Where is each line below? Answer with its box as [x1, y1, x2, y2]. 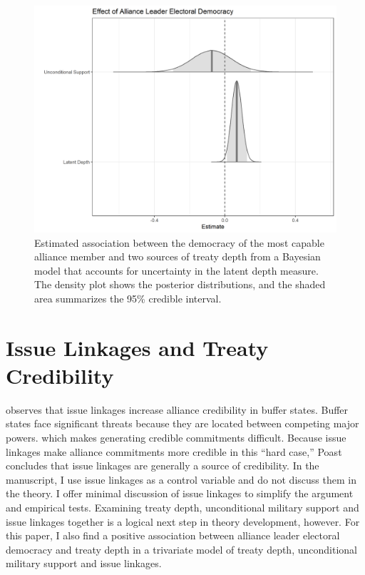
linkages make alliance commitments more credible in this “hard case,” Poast [6, 444, 342, 459]
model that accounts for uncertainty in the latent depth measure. [34, 263, 319, 278]
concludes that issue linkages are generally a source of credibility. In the [6, 458, 319, 473]
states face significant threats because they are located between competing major [6, 416, 359, 431]
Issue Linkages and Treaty [6, 332, 269, 362]
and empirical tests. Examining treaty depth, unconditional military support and [6, 500, 359, 515]
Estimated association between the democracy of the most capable [34, 235, 324, 250]
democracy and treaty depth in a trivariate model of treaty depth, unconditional [6, 541, 357, 556]
